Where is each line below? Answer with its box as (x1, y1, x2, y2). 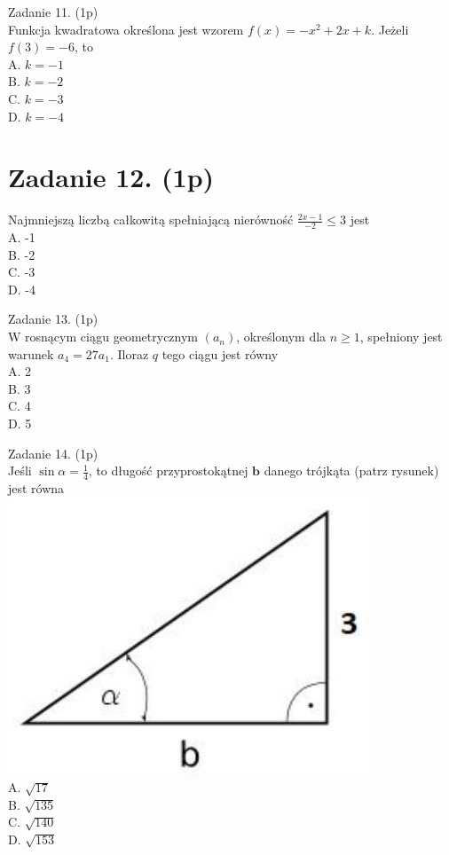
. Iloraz (109, 344, 149, 363)
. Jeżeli (371, 20, 409, 38)
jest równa (8, 479, 65, 498)
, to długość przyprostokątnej (88, 461, 248, 480)
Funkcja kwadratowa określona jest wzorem (8, 20, 244, 38)
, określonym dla (236, 327, 327, 346)
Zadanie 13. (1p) (8, 310, 98, 328)
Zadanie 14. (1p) (8, 443, 98, 462)
